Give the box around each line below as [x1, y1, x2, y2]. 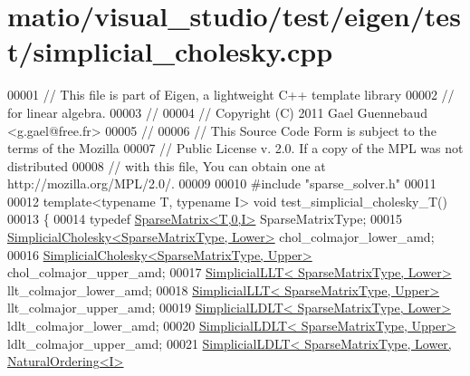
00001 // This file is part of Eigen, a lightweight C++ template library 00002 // [7, 85, 455, 104]
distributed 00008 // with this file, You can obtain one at [7, 156, 326, 175]
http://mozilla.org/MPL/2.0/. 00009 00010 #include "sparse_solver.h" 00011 [7, 174, 436, 193]
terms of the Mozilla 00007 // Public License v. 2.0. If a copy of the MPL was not [7, 139, 464, 158]
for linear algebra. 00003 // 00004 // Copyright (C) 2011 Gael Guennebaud [7, 102, 427, 121]
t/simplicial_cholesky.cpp [7, 33, 333, 70]
